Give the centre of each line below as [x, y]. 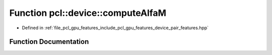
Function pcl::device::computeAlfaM [88, 13]
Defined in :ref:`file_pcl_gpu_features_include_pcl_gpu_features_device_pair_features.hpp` [115, 28]
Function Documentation [49, 42]
